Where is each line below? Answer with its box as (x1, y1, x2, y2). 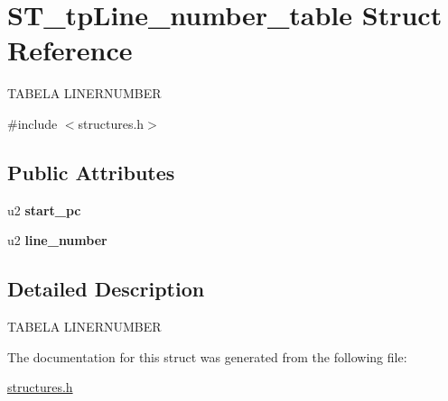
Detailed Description (7, 275, 205, 303)
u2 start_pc (7, 200, 81, 219)
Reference (7, 32, 133, 68)
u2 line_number (7, 231, 107, 250)
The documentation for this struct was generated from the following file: (7, 347, 407, 366)
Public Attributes (7, 158, 175, 186)
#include (7, 114, 58, 132)
